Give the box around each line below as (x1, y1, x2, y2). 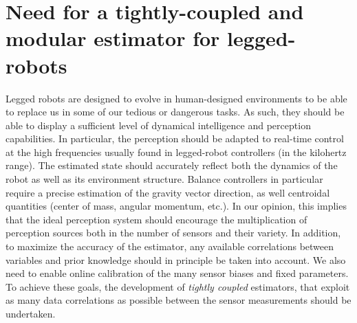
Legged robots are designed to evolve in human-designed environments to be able (6, 91, 347, 105)
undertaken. (6, 307, 56, 320)
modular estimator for (6, 24, 220, 52)
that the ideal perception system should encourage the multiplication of (6, 212, 307, 226)
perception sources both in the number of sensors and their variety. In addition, (6, 225, 341, 240)
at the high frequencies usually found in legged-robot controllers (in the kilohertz (6, 144, 347, 159)
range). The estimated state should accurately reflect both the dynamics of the (6, 158, 338, 172)
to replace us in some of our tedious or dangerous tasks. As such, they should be (6, 104, 345, 119)
